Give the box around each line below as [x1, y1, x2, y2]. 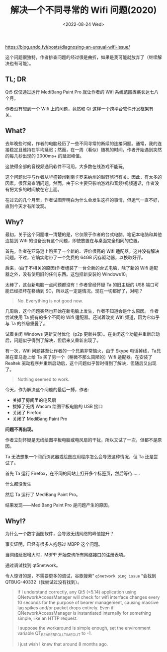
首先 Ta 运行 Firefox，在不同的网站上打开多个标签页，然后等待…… [5, 470, 140, 477]
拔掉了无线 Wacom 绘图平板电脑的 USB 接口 [12, 403, 103, 410]
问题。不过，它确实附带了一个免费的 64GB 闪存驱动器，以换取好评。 [5, 254, 146, 261]
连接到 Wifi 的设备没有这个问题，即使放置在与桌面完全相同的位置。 [5, 238, 142, 244]
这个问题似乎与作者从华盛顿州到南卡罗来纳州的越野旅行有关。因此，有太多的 [5, 174, 162, 180]
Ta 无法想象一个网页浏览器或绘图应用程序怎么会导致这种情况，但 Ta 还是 [5, 454, 154, 460]
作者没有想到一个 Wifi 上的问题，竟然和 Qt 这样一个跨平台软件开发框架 [5, 105, 149, 112]
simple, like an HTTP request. [17, 615, 78, 621]
